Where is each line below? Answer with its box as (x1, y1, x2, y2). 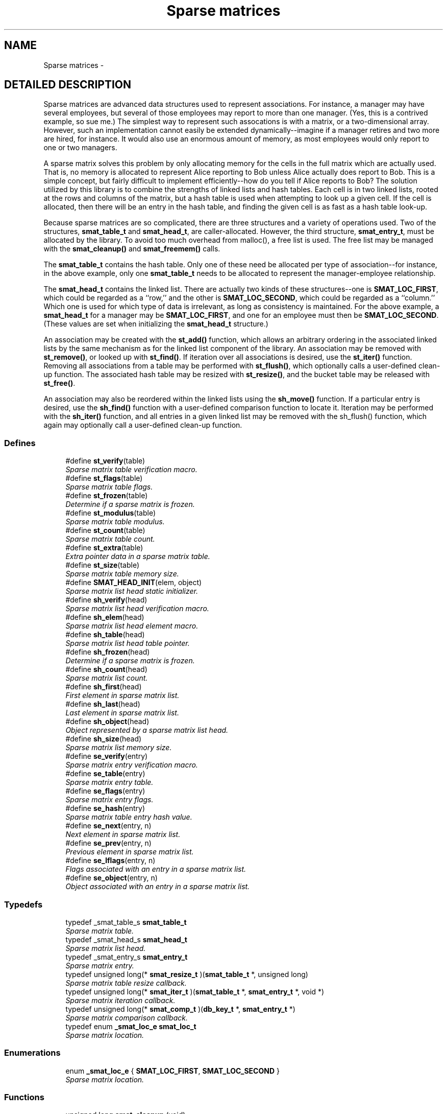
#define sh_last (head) (65, 700, 140, 709)
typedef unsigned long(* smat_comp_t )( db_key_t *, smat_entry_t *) (65, 1004, 295, 1013)
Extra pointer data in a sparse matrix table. (65, 552, 210, 561)
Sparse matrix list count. (65, 674, 148, 683)
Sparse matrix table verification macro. (65, 465, 197, 474)
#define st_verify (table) (65, 456, 145, 466)
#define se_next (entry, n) (65, 821, 152, 830)
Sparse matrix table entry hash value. (65, 813, 192, 822)
